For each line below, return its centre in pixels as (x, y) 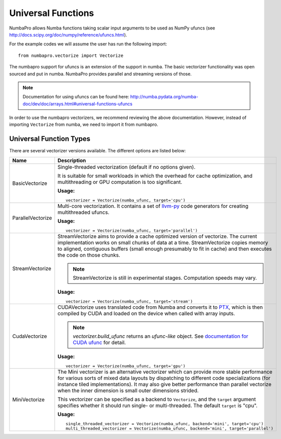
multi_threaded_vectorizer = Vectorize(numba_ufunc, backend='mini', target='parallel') (169, 428)
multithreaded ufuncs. (84, 212)
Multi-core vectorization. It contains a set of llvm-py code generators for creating (153, 206)
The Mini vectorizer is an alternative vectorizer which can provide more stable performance (165, 372)
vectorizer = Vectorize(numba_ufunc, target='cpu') (126, 200)
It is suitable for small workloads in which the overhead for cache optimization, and (155, 176)
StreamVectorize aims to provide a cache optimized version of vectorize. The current (157, 236)
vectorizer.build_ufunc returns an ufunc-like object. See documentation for (160, 336)
